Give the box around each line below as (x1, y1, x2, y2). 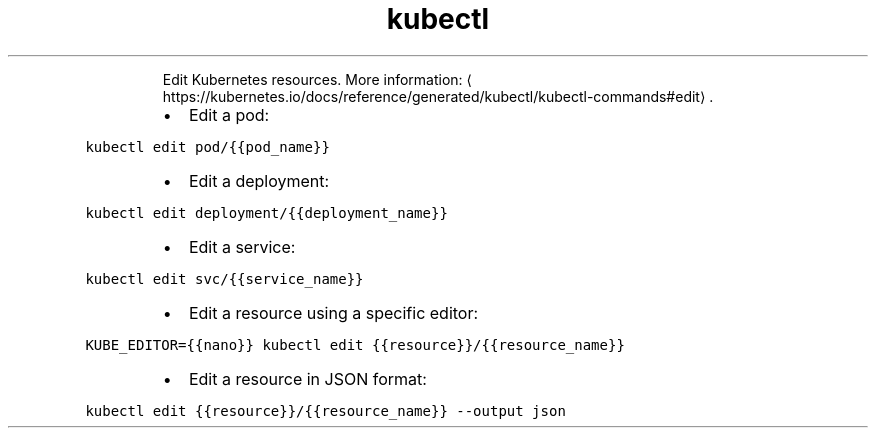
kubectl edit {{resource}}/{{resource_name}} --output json (85, 402, 566, 419)
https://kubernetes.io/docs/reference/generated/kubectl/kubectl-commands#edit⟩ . (162, 87, 714, 105)
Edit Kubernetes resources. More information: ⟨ (162, 70, 473, 88)
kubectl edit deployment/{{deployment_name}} (85, 204, 448, 221)
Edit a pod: (188, 104, 270, 125)
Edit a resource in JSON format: (188, 368, 427, 389)
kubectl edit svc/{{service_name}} (85, 270, 364, 287)
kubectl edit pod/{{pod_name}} (85, 138, 330, 155)
